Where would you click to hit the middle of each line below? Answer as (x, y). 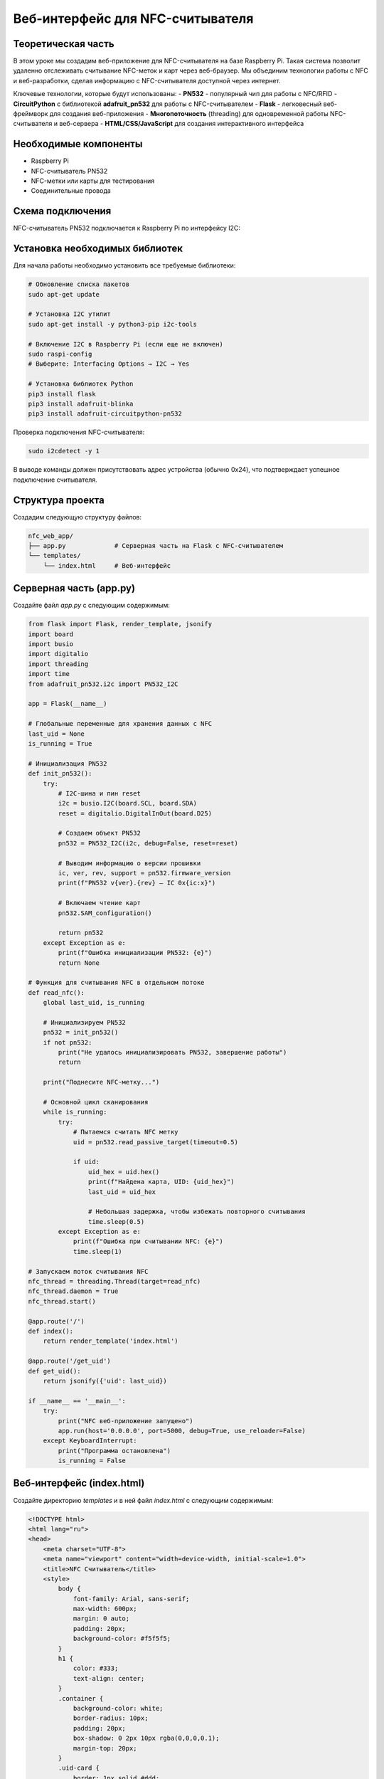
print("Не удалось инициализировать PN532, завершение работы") (172, 1052)
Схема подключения (62, 211)
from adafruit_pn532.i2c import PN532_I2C (103, 684)
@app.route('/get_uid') (70, 1361)
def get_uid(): (54, 1371)
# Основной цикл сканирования (96, 1102)
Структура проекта (59, 500)
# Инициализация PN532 (68, 764)
